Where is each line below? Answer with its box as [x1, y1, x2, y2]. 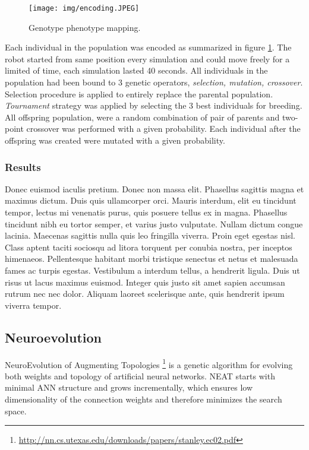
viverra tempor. [5, 299, 62, 311]
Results [5, 159, 41, 174]
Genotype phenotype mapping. [29, 21, 141, 33]
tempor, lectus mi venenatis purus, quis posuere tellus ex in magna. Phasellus [5, 206, 288, 218]
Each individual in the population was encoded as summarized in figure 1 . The [5, 41, 292, 53]
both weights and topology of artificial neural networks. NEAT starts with [5, 369, 275, 382]
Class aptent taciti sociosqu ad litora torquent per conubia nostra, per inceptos [5, 240, 292, 253]
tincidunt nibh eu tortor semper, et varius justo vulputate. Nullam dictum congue [5, 217, 303, 230]
